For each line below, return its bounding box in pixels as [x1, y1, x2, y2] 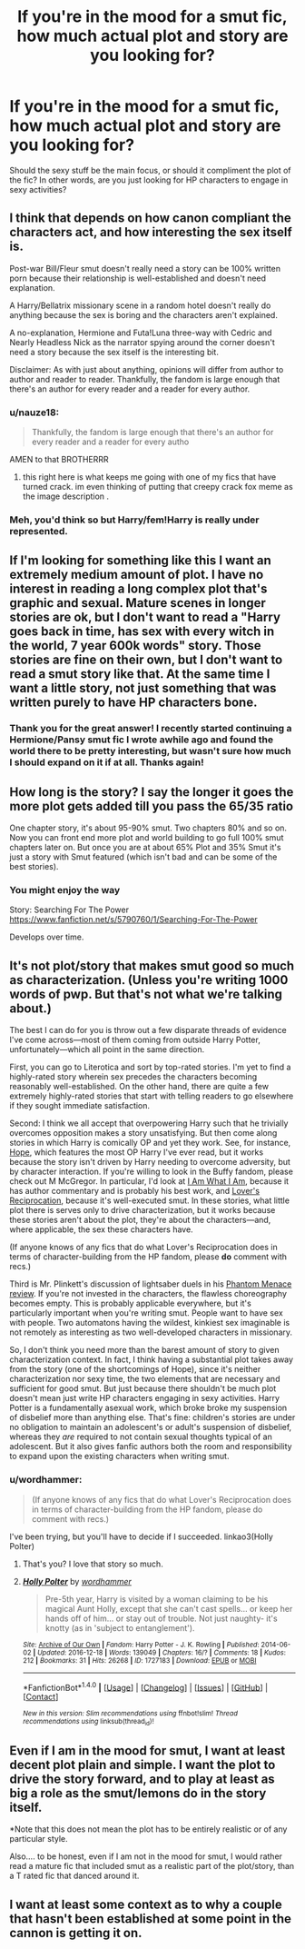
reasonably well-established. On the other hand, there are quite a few [9, 1081, 270, 1092]
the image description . [22, 491, 110, 502]
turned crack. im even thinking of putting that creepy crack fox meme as [22, 482, 293, 492]
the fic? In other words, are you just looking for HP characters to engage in [9, 174, 289, 185]
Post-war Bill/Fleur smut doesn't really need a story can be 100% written [9, 263, 281, 273]
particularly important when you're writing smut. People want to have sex [9, 1308, 283, 1318]
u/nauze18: [9, 406, 60, 419]
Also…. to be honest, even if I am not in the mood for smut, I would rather [9, 1851, 283, 1862]
